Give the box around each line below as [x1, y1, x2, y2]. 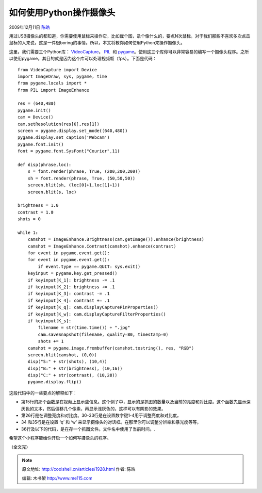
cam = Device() [17, 115, 54, 120]
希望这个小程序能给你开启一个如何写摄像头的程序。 [9, 435, 111, 441]
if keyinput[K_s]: [27, 318, 72, 324]
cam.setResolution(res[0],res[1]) [17, 121, 99, 127]
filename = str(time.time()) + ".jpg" [38, 325, 131, 330]
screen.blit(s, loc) [27, 189, 77, 195]
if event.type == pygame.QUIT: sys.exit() [38, 263, 141, 269]
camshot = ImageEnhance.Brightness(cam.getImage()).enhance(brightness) [27, 237, 205, 242]
